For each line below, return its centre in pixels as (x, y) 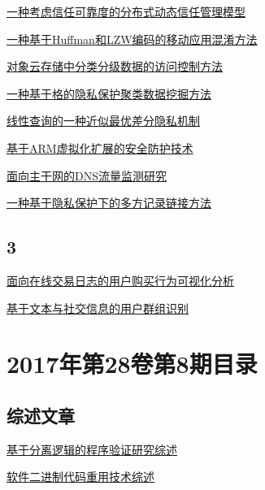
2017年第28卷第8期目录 (132, 364)
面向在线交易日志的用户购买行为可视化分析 (120, 280)
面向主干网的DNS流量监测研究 (87, 175)
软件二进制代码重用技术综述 (80, 477)
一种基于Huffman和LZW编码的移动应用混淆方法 (132, 39)
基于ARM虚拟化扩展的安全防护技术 (100, 147)
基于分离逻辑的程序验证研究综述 (92, 449)
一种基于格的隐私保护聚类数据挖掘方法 (109, 93)
